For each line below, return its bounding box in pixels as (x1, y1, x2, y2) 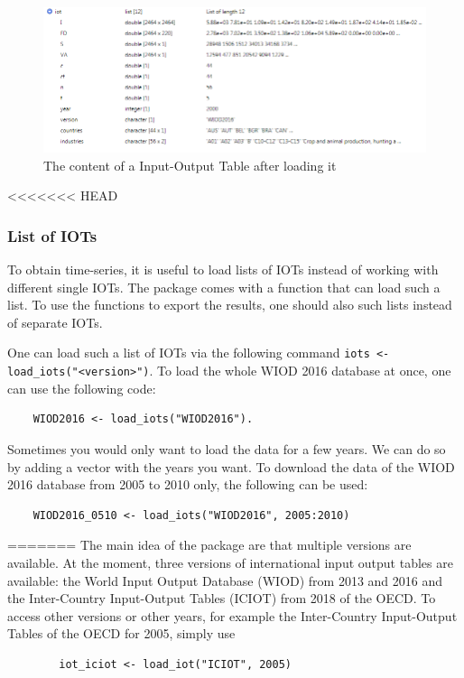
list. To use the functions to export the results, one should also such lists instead (7, 295, 452, 314)
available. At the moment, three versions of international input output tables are (7, 553, 453, 571)
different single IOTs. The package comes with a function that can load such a (7, 277, 441, 296)
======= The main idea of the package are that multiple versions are (7, 535, 412, 554)
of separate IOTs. (7, 312, 103, 331)
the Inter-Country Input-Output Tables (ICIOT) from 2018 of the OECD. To (7, 589, 436, 608)
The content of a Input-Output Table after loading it (43, 155, 337, 174)
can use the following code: (7, 378, 156, 397)
